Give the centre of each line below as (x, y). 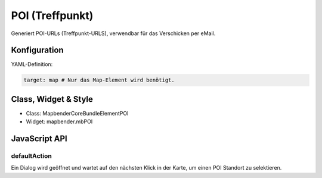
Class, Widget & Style (52, 99)
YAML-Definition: (32, 64)
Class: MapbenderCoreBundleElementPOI (77, 113)
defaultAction (31, 156)
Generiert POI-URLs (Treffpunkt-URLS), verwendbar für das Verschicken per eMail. (113, 33)
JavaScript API (39, 139)
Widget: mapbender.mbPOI (59, 121)
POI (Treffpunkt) (52, 15)
